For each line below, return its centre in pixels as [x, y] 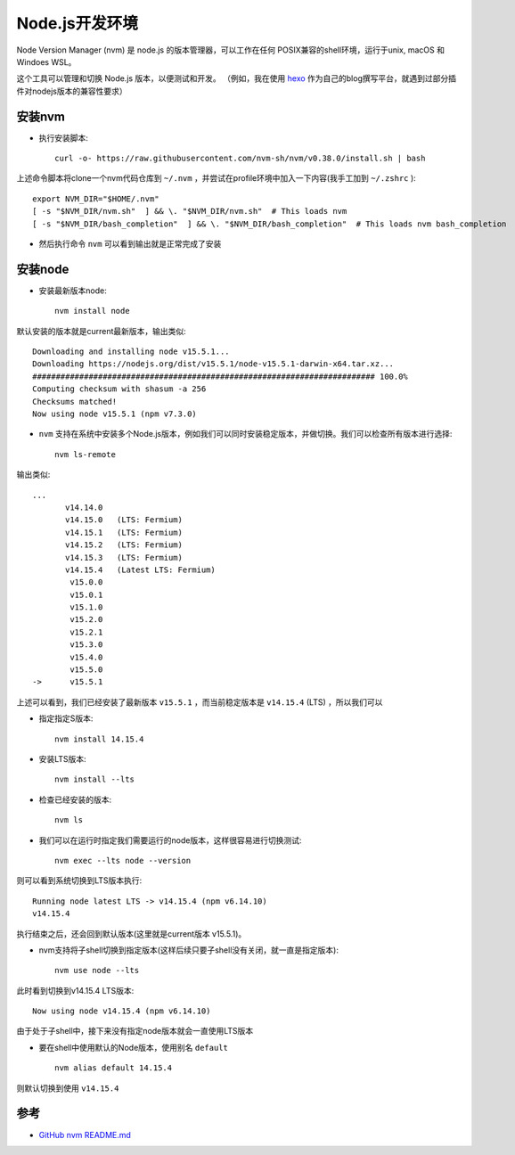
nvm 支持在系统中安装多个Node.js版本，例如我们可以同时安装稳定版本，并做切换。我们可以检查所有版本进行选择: [245, 434]
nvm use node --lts [97, 971]
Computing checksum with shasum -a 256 [119, 389]
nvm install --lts [95, 779]
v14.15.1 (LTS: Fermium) [124, 532]
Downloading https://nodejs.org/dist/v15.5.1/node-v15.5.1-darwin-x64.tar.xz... [213, 364]
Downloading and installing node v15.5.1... [131, 352]
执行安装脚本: [64, 137]
